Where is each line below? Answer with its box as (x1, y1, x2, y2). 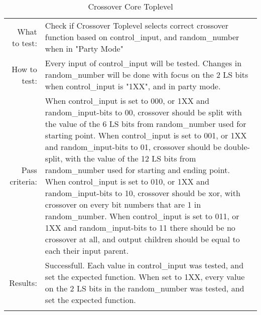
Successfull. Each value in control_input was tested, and (45, 259, 244, 271)
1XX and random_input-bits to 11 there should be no (45, 222, 235, 233)
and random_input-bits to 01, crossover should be (45, 141, 222, 152)
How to (12, 63, 37, 75)
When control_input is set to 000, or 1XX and (45, 95, 209, 106)
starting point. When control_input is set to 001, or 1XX (45, 129, 247, 141)
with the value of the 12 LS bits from (65, 152, 196, 164)
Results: (9, 276, 37, 288)
